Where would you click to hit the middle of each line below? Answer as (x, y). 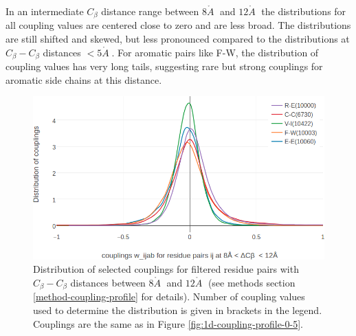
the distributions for (304, 11)
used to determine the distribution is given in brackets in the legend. (178, 310)
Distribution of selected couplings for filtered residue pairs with (166, 269)
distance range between (150, 11)
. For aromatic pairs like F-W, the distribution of (215, 52)
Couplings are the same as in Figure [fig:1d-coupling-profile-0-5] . (168, 323)
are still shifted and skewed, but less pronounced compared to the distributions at (178, 39)
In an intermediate (45, 11)
